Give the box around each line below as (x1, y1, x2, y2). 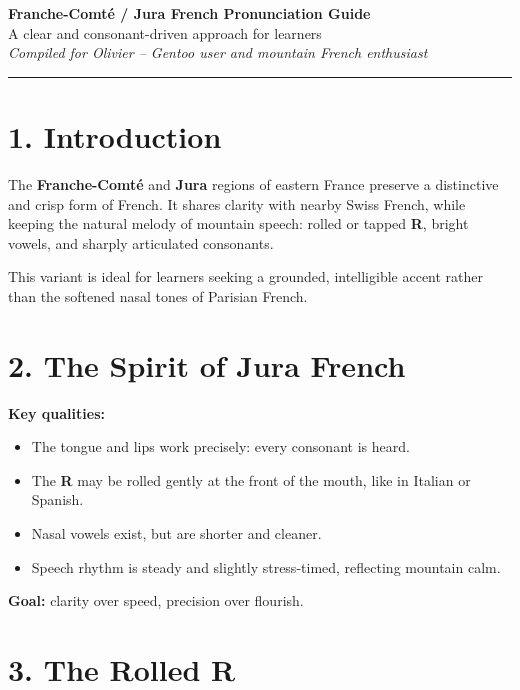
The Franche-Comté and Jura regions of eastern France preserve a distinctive (8, 173, 499, 194)
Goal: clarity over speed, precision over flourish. (8, 590, 304, 611)
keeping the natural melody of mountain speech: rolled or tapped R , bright (8, 213, 469, 234)
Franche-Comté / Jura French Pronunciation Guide (8, 3, 371, 23)
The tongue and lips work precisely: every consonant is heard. (31, 436, 410, 457)
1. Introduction (8, 115, 222, 156)
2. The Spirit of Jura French (8, 344, 406, 385)
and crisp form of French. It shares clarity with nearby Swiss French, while (8, 193, 466, 214)
